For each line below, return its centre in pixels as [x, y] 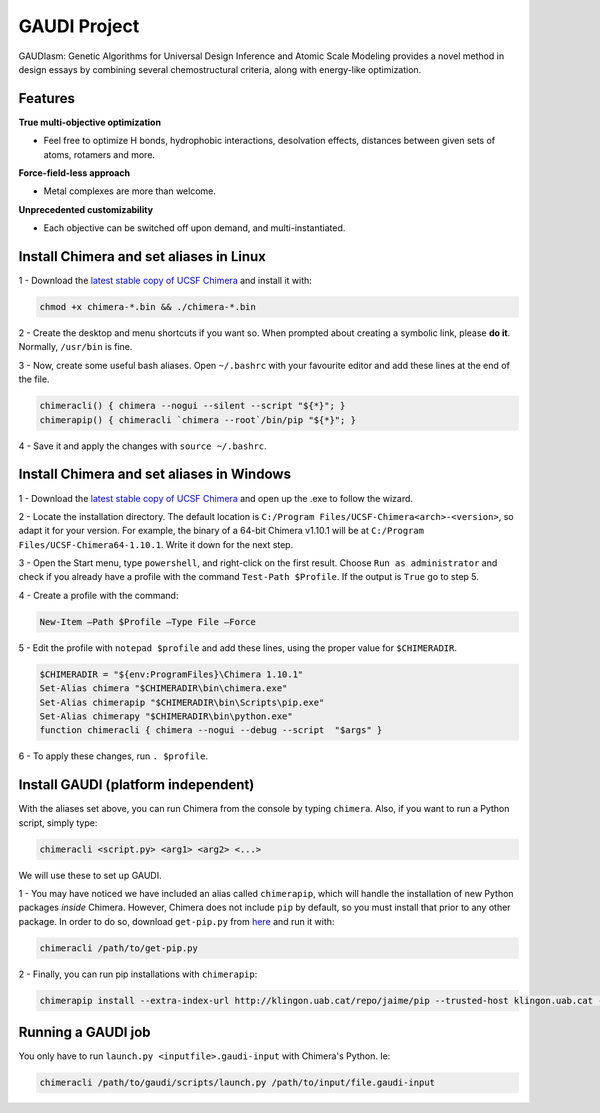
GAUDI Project [79, 26]
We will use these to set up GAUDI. [90, 875]
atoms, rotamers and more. [99, 154]
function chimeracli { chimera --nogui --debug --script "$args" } [211, 730]
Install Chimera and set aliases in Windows [155, 474]
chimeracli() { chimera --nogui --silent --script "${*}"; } [192, 406]
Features [46, 98]
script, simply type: [58, 822]
